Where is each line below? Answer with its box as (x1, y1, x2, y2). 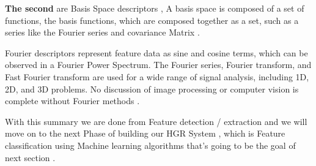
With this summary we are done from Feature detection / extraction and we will (5, 115, 307, 127)
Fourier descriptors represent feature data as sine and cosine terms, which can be (5, 46, 308, 59)
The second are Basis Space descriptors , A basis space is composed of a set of (5, 2, 304, 14)
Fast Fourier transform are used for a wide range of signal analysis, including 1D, (5, 70, 309, 83)
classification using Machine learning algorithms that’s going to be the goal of (5, 138, 296, 151)
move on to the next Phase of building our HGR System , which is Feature (5, 127, 285, 140)
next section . (5, 151, 56, 164)
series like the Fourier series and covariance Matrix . (5, 26, 200, 39)
